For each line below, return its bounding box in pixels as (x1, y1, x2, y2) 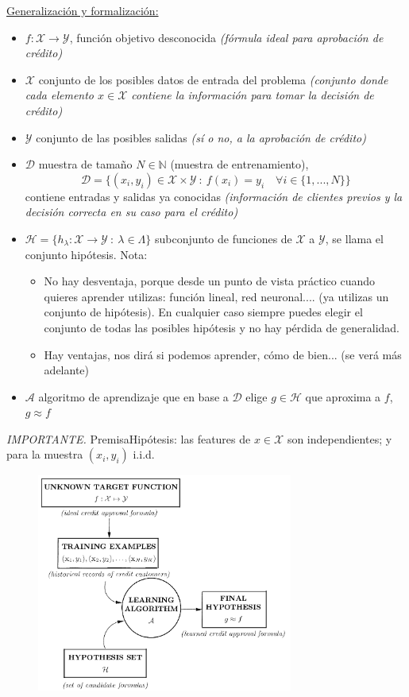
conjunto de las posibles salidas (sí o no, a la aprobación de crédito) (36, 129, 366, 145)
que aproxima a (305, 388, 381, 405)
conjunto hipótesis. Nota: (25, 246, 148, 262)
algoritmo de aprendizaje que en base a (38, 388, 229, 405)
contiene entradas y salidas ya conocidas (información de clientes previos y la (25, 188, 403, 204)
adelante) (44, 362, 89, 378)
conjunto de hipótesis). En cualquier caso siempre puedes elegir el (44, 304, 363, 320)
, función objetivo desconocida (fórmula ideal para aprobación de (69, 29, 384, 45)
